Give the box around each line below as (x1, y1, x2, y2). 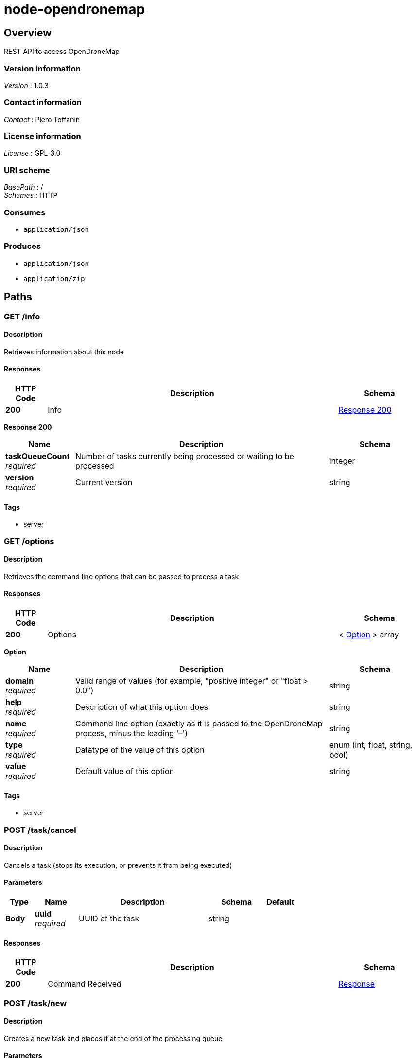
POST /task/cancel (4, 825, 76, 835)
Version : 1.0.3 (4, 81, 49, 89)
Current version (75, 477, 133, 487)
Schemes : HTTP (4, 191, 58, 200)
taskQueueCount (5, 451, 70, 461)
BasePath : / (4, 183, 43, 192)
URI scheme (4, 165, 50, 175)
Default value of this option (75, 766, 174, 776)
